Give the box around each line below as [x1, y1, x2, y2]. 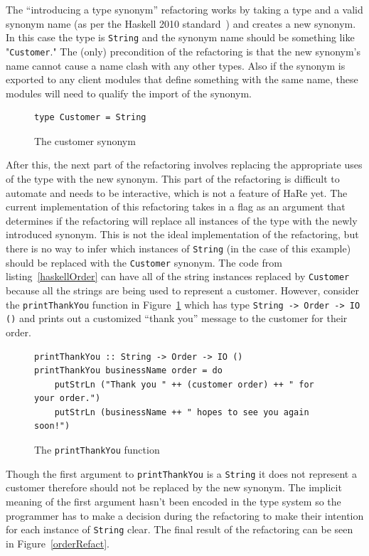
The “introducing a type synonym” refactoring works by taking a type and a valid [6, 2, 363, 16]
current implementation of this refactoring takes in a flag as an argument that [6, 199, 346, 214]
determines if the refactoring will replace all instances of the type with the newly [6, 213, 358, 228]
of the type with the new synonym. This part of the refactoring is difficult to [6, 171, 340, 186]
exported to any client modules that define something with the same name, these [6, 72, 358, 87]
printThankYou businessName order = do [34, 365, 223, 376]
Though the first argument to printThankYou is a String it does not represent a [6, 466, 357, 481]
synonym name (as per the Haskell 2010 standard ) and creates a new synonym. [6, 16, 356, 31]
